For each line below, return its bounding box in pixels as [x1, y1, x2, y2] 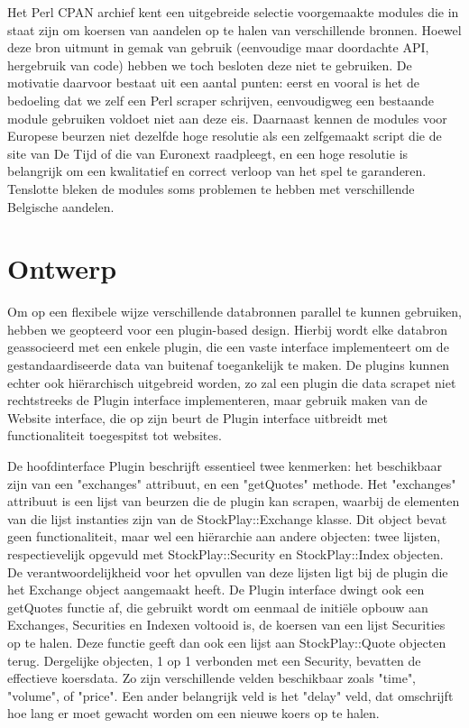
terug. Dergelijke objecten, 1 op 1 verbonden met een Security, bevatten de [7, 650, 421, 669]
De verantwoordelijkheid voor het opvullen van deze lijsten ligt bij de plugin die [7, 562, 448, 581]
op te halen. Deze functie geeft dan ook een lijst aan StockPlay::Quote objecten [7, 632, 446, 651]
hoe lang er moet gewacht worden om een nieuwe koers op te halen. [7, 704, 380, 723]
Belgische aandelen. [7, 197, 115, 216]
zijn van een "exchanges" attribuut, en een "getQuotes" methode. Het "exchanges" [7, 474, 456, 493]
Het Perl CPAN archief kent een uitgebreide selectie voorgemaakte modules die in [7, 3, 459, 21]
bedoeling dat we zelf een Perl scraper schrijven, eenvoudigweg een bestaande [7, 90, 435, 109]
